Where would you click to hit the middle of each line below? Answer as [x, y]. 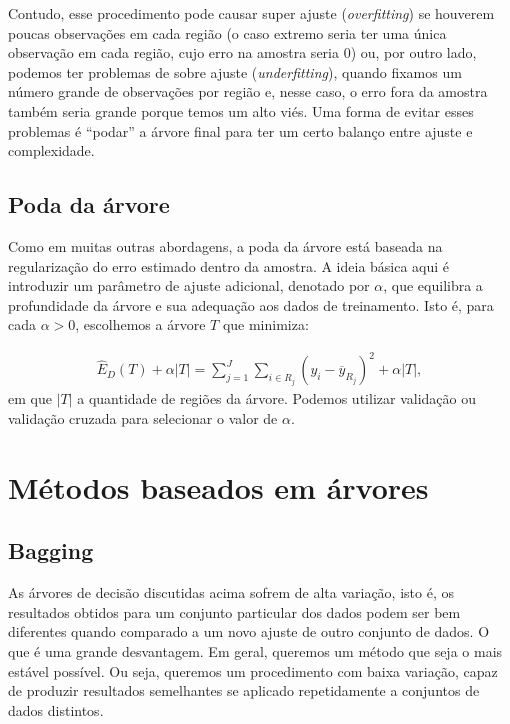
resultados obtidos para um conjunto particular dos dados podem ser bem [234, 611]
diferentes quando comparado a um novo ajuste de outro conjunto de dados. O [249, 631]
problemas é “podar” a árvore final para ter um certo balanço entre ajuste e [240, 130]
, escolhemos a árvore [140, 324]
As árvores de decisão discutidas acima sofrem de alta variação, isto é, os [231, 592]
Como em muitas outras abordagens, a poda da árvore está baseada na [225, 245]
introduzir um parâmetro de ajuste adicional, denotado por [189, 285]
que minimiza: [265, 324]
